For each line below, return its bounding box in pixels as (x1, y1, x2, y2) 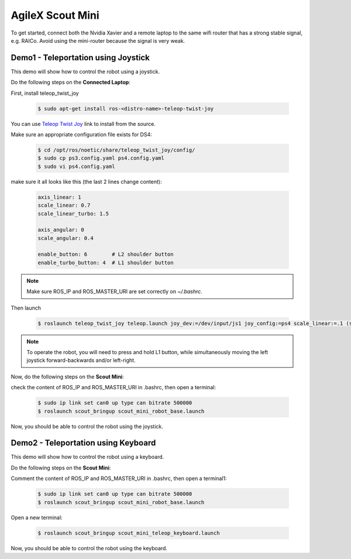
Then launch (11, 304, 41, 311)
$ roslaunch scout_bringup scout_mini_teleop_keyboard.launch (37, 530, 220, 536)
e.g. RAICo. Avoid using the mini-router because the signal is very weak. (11, 37, 185, 44)
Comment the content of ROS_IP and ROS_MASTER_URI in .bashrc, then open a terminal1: (11, 475, 227, 482)
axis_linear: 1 (37, 194, 81, 200)
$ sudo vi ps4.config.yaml (37, 163, 115, 170)
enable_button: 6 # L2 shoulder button (37, 251, 174, 258)
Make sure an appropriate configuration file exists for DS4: (11, 131, 152, 138)
